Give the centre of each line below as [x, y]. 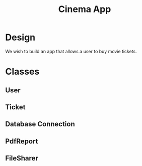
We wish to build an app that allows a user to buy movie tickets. [71, 51]
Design [20, 37]
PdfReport [22, 141]
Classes [22, 72]
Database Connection [40, 124]
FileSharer [22, 158]
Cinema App [85, 9]
